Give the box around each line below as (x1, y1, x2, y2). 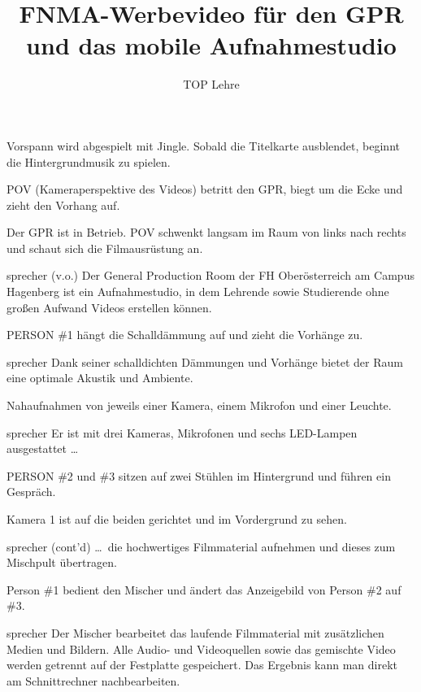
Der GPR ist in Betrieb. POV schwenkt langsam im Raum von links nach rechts (7, 224, 406, 241)
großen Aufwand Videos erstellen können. (7, 298, 212, 316)
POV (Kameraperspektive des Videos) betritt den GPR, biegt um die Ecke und (7, 181, 403, 198)
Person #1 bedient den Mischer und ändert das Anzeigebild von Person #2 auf (7, 581, 401, 598)
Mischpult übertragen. (7, 554, 117, 571)
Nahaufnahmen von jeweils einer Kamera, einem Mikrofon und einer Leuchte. (7, 397, 392, 414)
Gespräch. (7, 483, 56, 500)
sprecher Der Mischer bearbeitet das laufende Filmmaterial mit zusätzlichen (7, 624, 384, 641)
